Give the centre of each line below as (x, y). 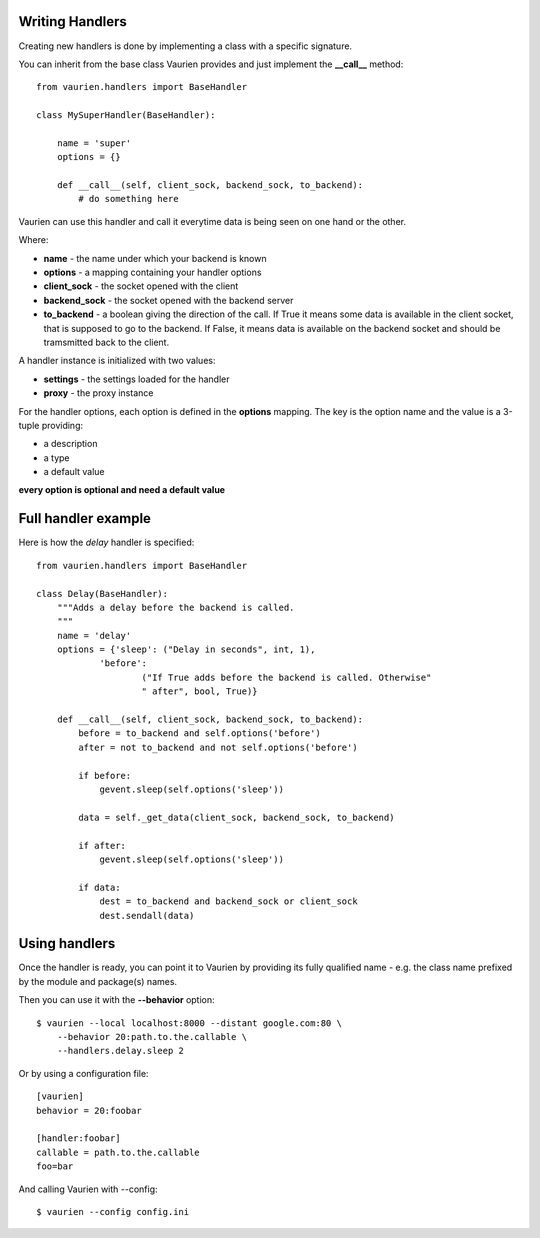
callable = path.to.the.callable (118, 1152)
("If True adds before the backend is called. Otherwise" (286, 677)
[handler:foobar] (78, 1138)
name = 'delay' (94, 635)
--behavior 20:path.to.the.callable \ (152, 1036)
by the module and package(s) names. (98, 981)
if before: (105, 775)
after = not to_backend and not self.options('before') (218, 747)
